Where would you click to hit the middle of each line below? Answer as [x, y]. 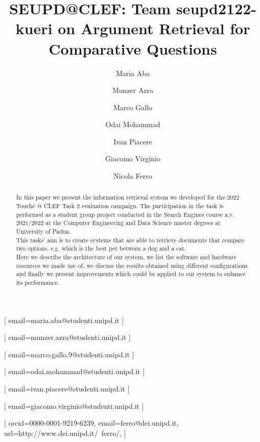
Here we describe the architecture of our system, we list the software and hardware [126, 257]
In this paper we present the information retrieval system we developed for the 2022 [128, 197]
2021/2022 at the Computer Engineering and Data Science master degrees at [118, 223]
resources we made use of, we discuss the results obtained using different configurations [132, 265]
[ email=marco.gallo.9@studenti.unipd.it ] [69, 354]
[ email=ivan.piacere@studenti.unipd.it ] [67, 389]
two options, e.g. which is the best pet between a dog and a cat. [101, 248]
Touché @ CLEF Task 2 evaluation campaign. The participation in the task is [120, 206]
